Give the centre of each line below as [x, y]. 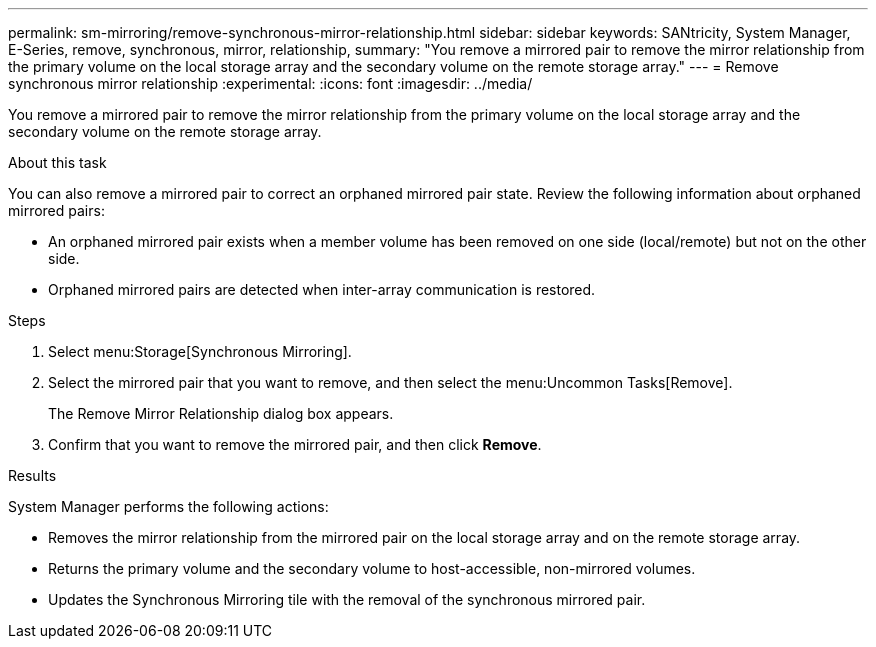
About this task [57, 162]
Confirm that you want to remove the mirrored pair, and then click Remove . [295, 444]
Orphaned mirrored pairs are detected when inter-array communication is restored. [322, 289]
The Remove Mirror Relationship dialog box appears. [221, 413]
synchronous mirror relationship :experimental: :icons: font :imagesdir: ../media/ [270, 83]
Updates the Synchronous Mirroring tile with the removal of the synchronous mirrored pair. [347, 599]
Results [32, 475]
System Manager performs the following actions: [168, 506]
